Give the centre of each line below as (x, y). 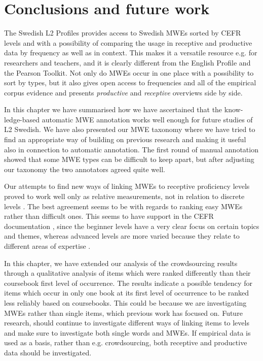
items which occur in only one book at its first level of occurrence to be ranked (127, 293)
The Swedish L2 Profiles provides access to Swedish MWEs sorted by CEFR (123, 33)
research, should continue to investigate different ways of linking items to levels (127, 323)
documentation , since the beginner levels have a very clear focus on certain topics (132, 226)
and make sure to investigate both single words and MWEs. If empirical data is (127, 332)
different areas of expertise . (47, 246)
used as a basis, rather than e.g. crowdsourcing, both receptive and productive (126, 342)
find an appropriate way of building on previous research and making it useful (125, 139)
